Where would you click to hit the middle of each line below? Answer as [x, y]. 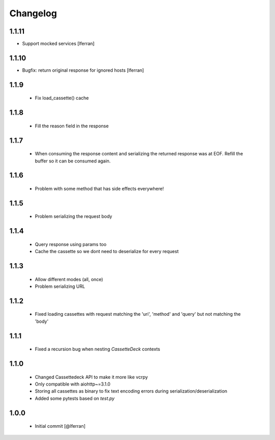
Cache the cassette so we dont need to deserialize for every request [107, 252]
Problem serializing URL [60, 286]
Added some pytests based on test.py [75, 398]
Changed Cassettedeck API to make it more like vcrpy [91, 377]
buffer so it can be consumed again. [73, 161]
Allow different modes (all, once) [69, 279]
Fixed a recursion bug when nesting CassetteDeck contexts [98, 349]
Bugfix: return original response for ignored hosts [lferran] [83, 70]
